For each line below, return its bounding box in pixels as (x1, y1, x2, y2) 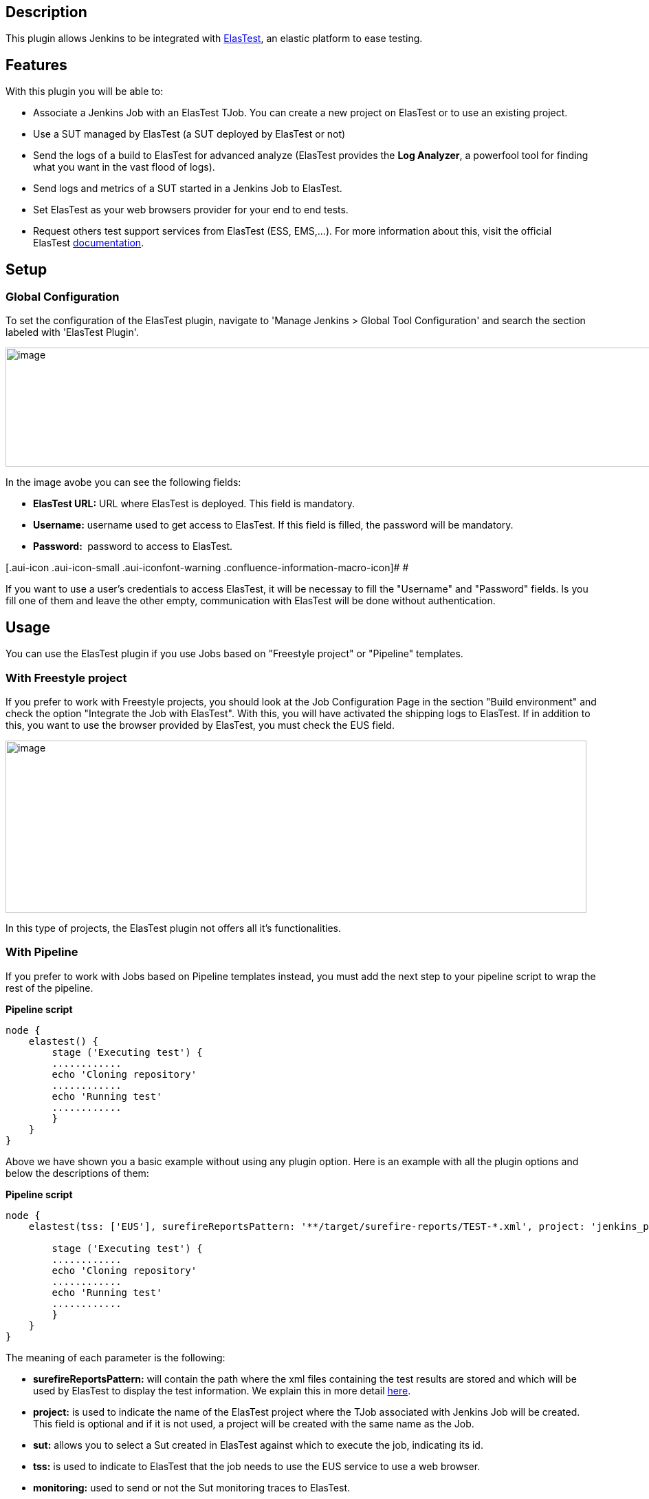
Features (5, 56, 67, 74)
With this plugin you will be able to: (5, 85, 164, 98)
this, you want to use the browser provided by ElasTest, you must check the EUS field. (5, 719, 395, 732)
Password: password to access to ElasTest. (33, 540, 233, 553)
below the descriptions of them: (5, 1167, 149, 1179)
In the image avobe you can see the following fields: (5, 476, 241, 489)
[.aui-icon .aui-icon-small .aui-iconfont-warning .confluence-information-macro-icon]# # (5, 562, 409, 574)
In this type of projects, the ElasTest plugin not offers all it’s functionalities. (5, 922, 341, 935)
